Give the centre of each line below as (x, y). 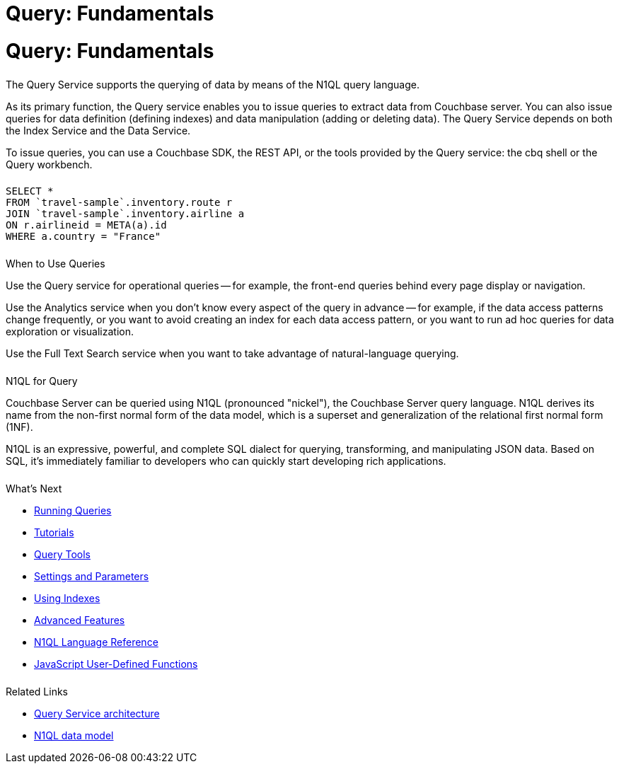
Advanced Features (80, 620)
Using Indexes (67, 598)
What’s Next (34, 488)
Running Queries (73, 510)
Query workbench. (49, 164)
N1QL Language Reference (96, 642)
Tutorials (54, 532)
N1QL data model (74, 735)
